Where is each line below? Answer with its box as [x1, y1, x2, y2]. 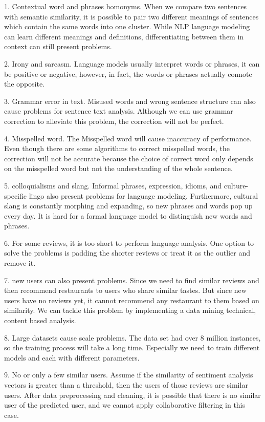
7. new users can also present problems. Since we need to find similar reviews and [4, 275, 259, 285]
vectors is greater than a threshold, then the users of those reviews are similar [4, 379, 248, 390]
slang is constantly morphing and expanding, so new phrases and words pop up [4, 200, 253, 211]
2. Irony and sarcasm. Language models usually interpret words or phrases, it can [4, 58, 260, 69]
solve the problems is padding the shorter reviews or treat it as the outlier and [4, 247, 250, 258]
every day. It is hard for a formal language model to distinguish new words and [4, 210, 252, 221]
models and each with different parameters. [4, 352, 140, 363]
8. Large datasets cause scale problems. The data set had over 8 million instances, [4, 332, 261, 343]
